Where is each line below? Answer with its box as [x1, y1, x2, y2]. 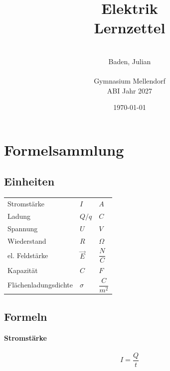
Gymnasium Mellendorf [94, 76, 166, 86]
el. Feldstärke [7, 250, 48, 261]
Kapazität [7, 265, 38, 275]
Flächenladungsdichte [7, 279, 73, 290]
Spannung [7, 223, 38, 233]
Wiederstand [7, 235, 46, 246]
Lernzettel [94, 17, 166, 38]
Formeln [4, 308, 47, 324]
